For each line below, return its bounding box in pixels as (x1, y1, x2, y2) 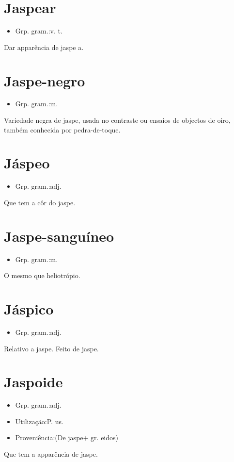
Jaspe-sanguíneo (4, 226, 114, 246)
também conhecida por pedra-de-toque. (4, 124, 121, 134)
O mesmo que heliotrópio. (4, 270, 80, 280)
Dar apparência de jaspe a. (4, 42, 84, 52)
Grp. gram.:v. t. (15, 26, 62, 36)
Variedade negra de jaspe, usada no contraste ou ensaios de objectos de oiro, (4, 115, 231, 125)
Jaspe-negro (4, 70, 85, 90)
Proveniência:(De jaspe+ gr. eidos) (15, 432, 118, 443)
